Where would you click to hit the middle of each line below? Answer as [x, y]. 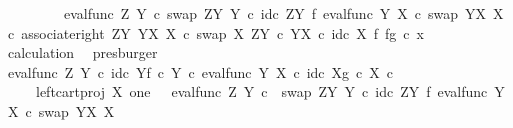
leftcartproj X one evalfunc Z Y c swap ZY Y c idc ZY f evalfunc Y [270, 91]
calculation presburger [82, 52]
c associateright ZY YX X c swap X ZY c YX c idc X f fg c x [215, 32]
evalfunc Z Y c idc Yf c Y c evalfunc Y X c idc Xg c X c [200, 71]
